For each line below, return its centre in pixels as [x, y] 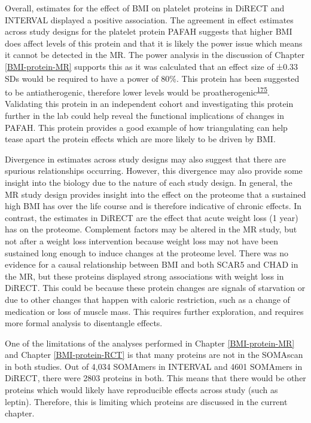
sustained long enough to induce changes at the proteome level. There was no [147, 252]
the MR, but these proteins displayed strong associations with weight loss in [144, 276]
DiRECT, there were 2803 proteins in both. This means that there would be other [155, 378]
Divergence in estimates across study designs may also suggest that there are [146, 159]
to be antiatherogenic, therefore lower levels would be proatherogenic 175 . [137, 91]
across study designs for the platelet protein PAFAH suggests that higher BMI [149, 31]
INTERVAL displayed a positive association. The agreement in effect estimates [149, 19]
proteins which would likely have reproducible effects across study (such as [141, 390]
